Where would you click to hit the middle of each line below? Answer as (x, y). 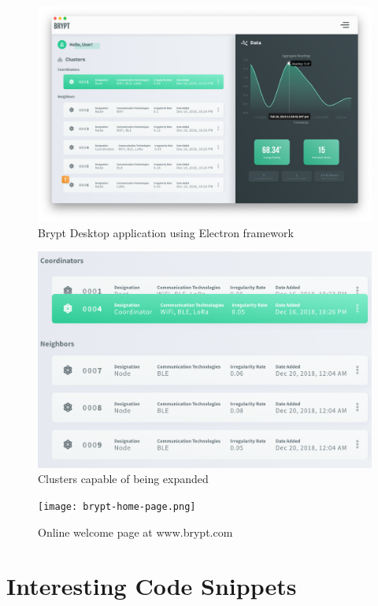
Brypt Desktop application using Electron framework (166, 232)
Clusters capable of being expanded (123, 479)
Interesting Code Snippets (152, 586)
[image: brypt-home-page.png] (117, 507)
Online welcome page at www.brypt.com (135, 532)
